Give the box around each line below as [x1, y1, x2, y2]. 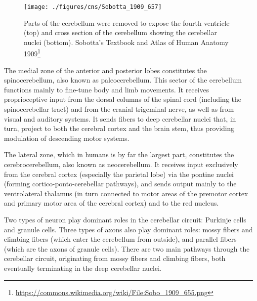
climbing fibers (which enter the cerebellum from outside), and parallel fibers [4, 234, 237, 244]
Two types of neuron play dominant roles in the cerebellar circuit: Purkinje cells [4, 215, 246, 224]
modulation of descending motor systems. [4, 132, 129, 143]
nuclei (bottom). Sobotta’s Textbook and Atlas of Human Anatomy [24, 37, 229, 47]
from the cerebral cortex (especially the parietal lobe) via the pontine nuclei [4, 169, 234, 179]
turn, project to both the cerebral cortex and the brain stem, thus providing [4, 123, 234, 133]
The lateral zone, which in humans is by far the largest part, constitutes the [4, 149, 234, 160]
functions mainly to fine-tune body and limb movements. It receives [4, 84, 209, 94]
